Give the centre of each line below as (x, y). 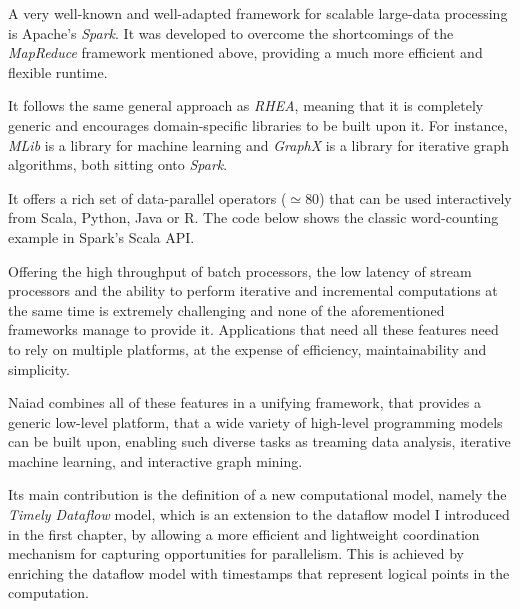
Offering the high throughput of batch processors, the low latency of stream (240, 270)
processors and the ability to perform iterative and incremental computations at (253, 290)
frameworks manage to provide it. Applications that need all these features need (253, 329)
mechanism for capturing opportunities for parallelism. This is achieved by (236, 553)
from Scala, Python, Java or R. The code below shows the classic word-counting (253, 217)
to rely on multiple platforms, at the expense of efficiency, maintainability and (247, 348)
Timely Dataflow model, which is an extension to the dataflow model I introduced (259, 514)
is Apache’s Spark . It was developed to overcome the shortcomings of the (231, 32)
